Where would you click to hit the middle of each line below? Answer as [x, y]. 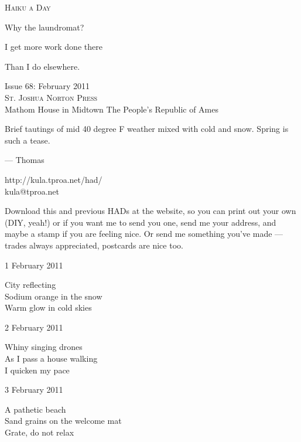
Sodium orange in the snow [54, 296]
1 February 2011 [34, 265]
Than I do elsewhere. [42, 66]
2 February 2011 [34, 327]
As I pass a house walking [51, 358]
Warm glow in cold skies [48, 307]
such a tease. [28, 140]
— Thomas [25, 160]
